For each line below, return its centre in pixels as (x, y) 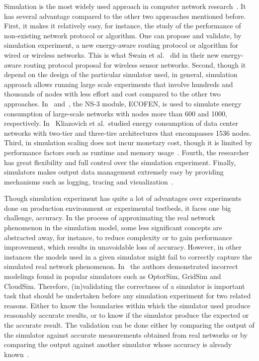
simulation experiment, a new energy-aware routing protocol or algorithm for (121, 45)
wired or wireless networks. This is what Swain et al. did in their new (112, 54)
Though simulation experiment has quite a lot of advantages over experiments (123, 198)
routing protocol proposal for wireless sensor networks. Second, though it (135, 64)
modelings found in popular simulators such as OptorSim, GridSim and (113, 276)
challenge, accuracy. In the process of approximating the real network (110, 218)
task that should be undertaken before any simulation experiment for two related (128, 296)
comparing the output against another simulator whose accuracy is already (118, 344)
